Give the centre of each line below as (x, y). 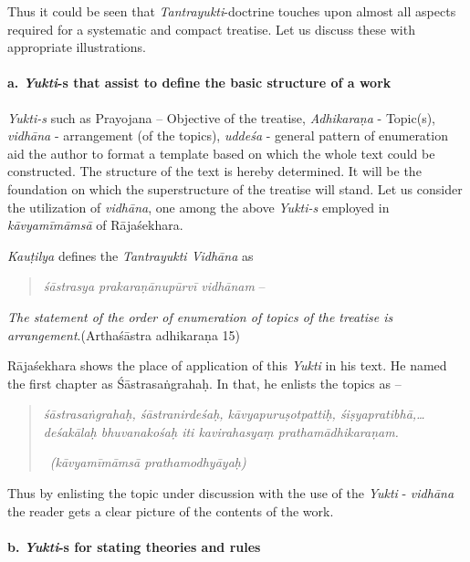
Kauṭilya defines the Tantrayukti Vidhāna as (131, 255)
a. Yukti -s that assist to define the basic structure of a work (199, 83)
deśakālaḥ (70, 431)
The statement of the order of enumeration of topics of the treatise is (200, 316)
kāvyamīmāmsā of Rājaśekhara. (95, 225)
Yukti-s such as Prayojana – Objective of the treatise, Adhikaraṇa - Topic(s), (222, 117)
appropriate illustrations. (77, 47)
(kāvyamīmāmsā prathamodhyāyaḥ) (148, 462)
